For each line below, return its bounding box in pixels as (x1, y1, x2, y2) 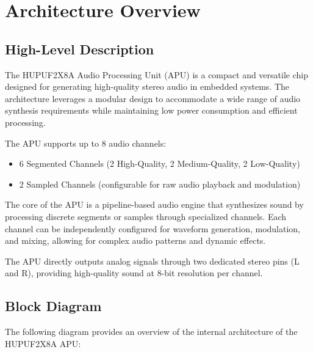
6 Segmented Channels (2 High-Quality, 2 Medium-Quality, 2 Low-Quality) (19, 157, 300, 170)
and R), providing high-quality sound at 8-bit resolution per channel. (5, 266, 263, 279)
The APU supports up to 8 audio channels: (5, 136, 167, 149)
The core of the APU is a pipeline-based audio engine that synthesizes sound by (5, 198, 304, 211)
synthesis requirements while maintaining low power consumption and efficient (5, 104, 298, 117)
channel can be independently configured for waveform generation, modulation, (5, 222, 300, 235)
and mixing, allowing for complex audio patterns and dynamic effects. (5, 234, 266, 247)
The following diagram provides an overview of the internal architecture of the (5, 325, 298, 338)
